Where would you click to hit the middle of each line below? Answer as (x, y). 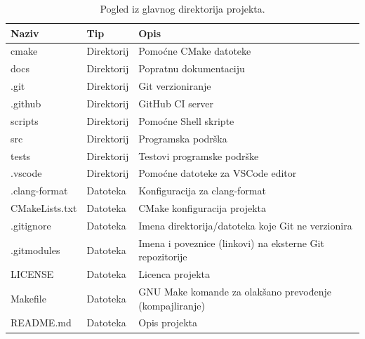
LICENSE (32, 274)
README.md (41, 323)
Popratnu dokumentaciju (192, 68)
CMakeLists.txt (44, 208)
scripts (25, 120)
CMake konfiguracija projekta (202, 208)
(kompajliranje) (172, 305)
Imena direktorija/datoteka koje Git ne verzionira (245, 225)
